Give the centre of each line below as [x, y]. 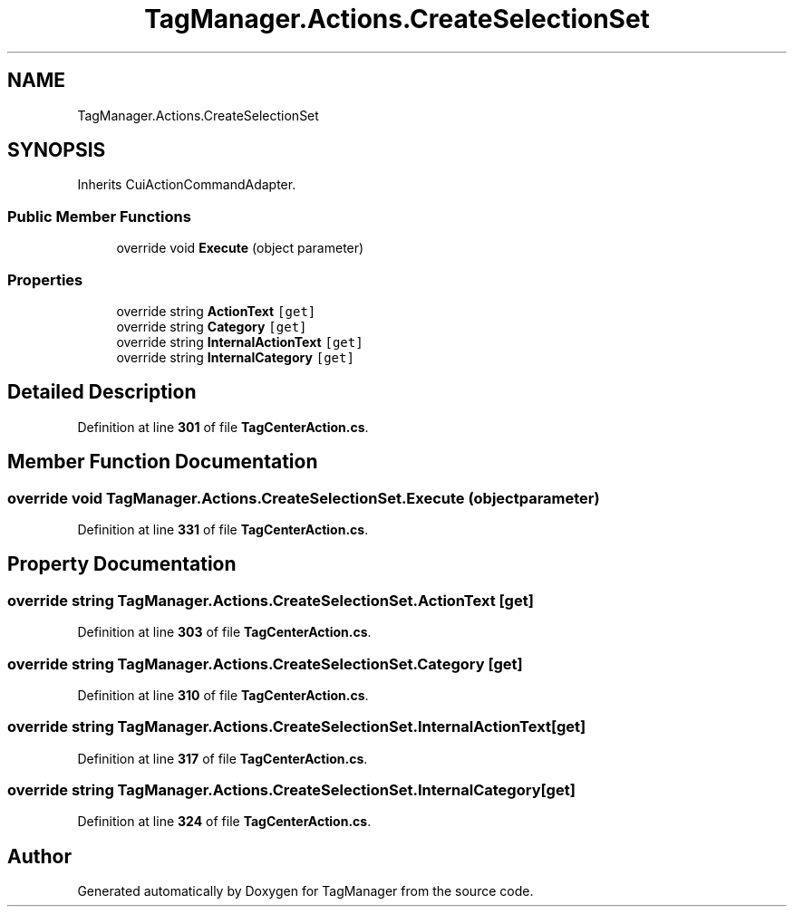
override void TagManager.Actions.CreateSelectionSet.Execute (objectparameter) [304, 498]
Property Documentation [122, 564]
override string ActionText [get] [216, 311]
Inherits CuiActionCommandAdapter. [187, 185]
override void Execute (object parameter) [240, 248]
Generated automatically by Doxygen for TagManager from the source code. [305, 891]
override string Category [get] [212, 326]
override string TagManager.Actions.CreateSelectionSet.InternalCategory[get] [291, 790]
